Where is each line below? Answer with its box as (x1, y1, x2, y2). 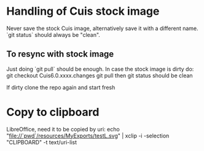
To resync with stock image (6, 49, 114, 60)
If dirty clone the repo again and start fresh (6, 83, 116, 91)
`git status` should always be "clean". (6, 31, 100, 38)
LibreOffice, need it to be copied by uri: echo (6, 125, 120, 133)
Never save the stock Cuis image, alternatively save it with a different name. (6, 25, 198, 32)
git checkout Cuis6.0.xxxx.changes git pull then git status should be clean (6, 72, 193, 79)
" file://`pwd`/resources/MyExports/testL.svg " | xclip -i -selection (6, 132, 170, 139)
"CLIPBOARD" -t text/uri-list (6, 138, 77, 145)
